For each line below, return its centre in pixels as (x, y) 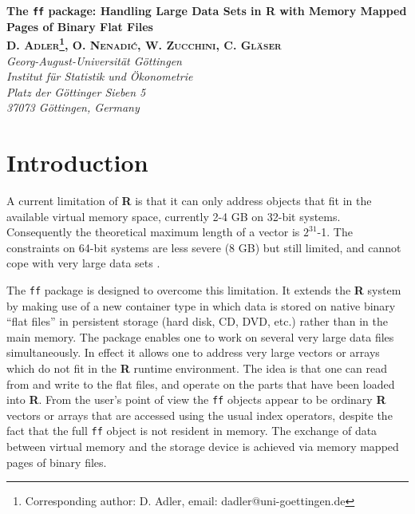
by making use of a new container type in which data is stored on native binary (201, 305)
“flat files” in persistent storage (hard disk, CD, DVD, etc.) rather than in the (197, 321)
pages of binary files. (57, 462)
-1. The (335, 232)
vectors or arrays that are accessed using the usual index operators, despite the (200, 415)
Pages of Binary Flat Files (80, 26)
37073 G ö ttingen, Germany (73, 107)
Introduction (77, 162)
